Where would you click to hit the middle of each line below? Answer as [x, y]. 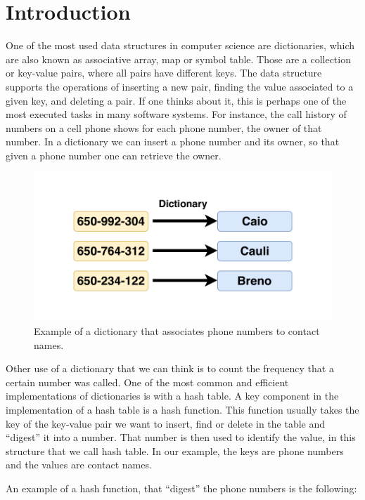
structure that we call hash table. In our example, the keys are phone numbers [175, 450]
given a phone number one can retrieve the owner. [114, 155]
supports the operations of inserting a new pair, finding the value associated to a [180, 86]
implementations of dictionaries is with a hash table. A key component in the [172, 396]
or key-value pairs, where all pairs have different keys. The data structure [164, 73]
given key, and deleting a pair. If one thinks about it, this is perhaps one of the [176, 100]
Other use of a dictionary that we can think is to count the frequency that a [170, 368]
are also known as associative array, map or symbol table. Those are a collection [178, 59]
